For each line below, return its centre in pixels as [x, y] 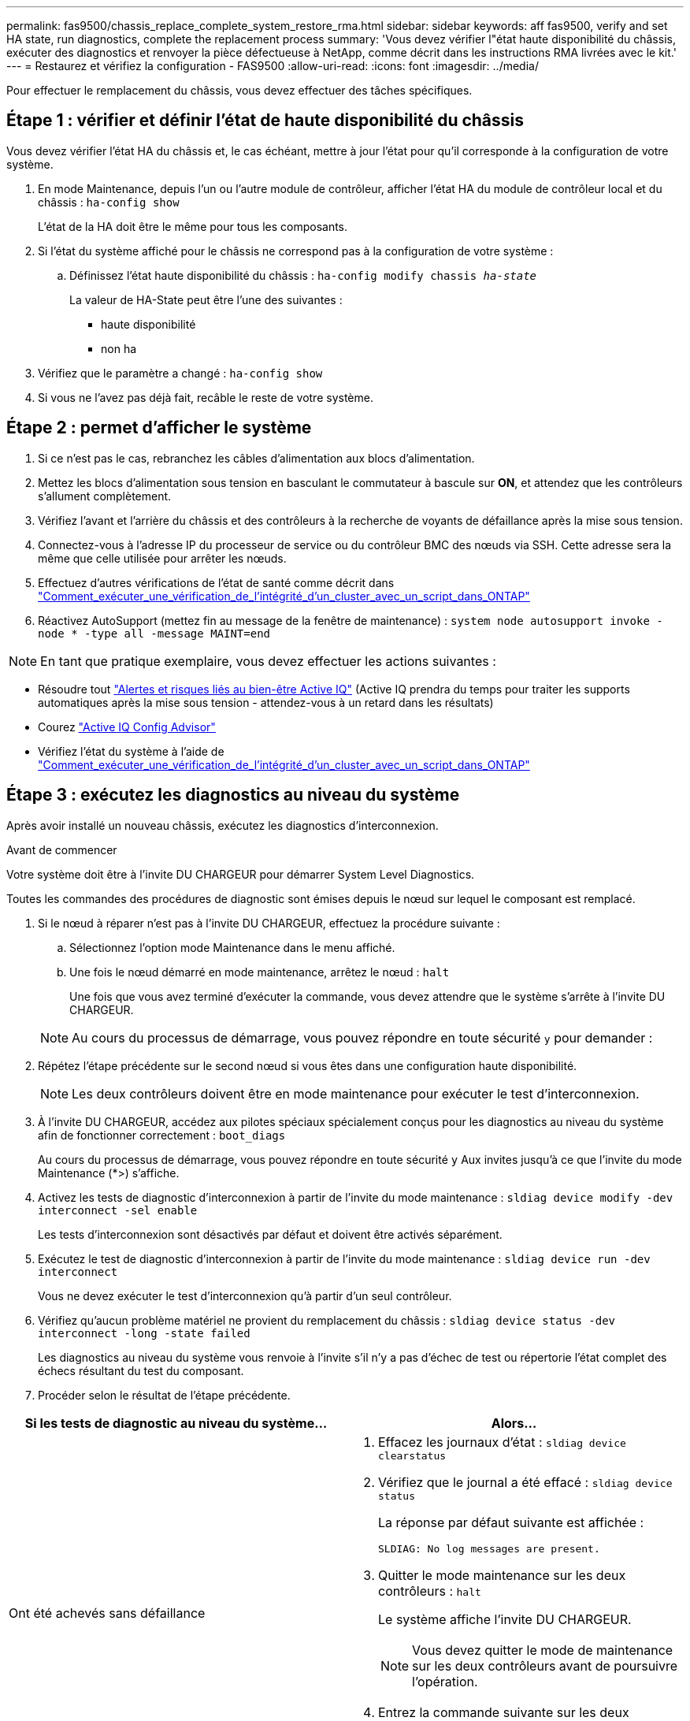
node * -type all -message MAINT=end [154, 633]
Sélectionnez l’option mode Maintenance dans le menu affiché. [232, 947]
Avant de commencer [62, 849]
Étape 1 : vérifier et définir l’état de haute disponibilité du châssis [265, 121]
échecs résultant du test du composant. [141, 1370]
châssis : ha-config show [109, 202]
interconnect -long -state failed [144, 1333]
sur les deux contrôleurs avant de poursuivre [545, 1665]
